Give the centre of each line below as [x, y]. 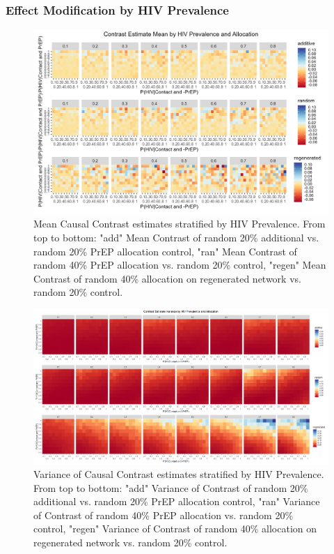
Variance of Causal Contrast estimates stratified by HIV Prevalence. [179, 474]
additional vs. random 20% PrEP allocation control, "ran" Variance [177, 501]
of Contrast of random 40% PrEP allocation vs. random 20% [164, 515]
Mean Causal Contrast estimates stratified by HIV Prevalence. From [180, 224]
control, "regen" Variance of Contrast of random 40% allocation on [175, 529]
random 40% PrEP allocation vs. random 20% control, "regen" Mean [180, 265]
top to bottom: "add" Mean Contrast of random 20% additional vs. [176, 237]
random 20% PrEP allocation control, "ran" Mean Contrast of [165, 251]
